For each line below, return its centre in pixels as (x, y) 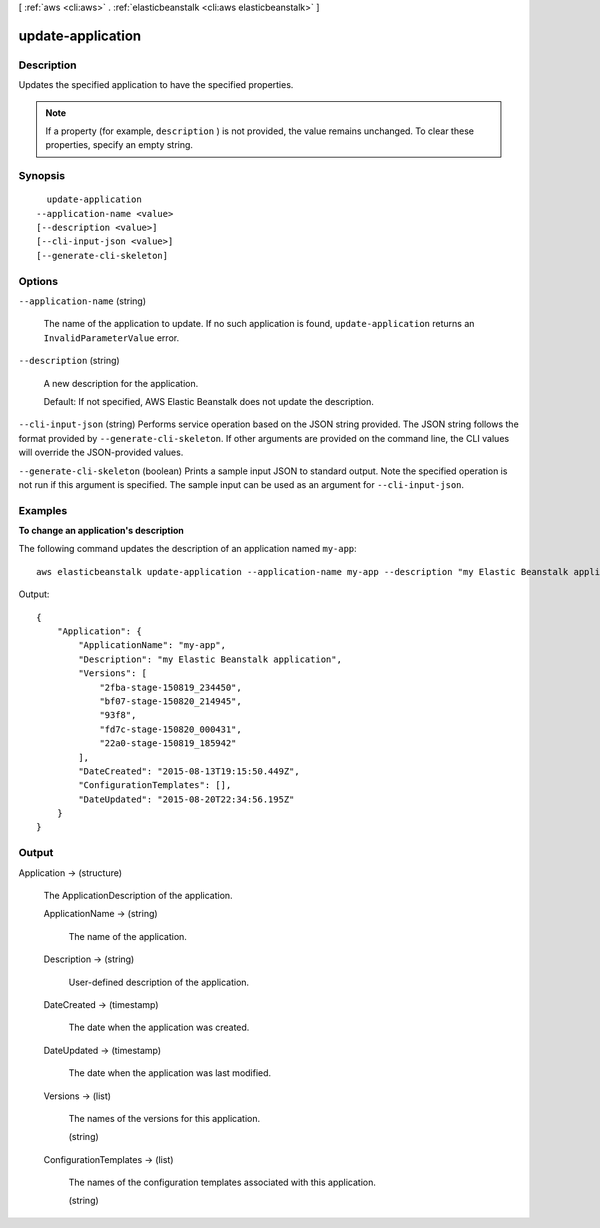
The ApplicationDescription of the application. (138, 895)
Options (38, 281)
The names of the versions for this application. (164, 1118)
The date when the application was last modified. (170, 1073)
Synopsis (41, 176)
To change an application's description (101, 531)
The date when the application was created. (159, 1027)
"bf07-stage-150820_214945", (170, 701)
